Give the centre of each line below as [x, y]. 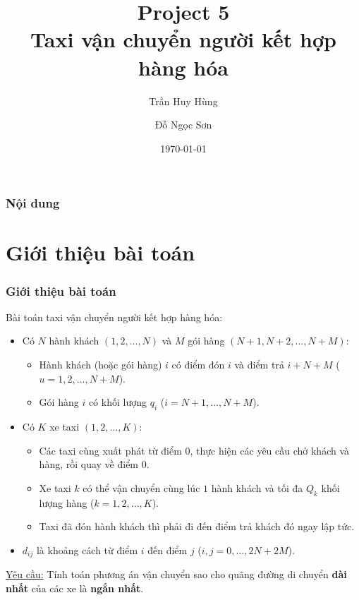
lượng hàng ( [67, 502]
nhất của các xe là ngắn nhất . [75, 588]
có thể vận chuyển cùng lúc [141, 487]
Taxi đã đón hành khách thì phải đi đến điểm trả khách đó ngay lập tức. [197, 526]
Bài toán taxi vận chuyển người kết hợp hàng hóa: [114, 317]
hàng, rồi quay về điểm [89, 464]
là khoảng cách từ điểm [87, 550]
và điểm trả [259, 364]
